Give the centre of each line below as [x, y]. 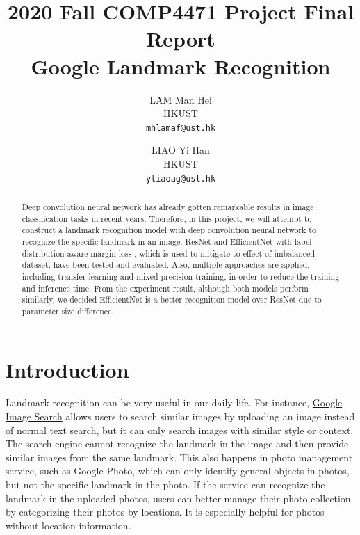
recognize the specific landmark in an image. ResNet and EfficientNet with [157, 241]
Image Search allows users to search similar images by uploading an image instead [180, 416]
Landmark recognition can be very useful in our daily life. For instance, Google [174, 402]
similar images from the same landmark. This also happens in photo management [179, 457]
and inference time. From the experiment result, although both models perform [165, 288]
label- [304, 241]
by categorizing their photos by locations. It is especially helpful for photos [165, 512]
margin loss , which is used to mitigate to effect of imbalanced [203, 253]
